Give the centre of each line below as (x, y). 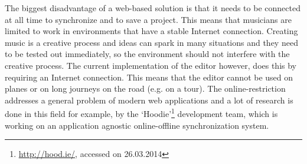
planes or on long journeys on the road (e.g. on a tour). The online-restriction (145, 88)
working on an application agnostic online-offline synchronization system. (137, 125)
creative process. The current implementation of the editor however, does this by (151, 65)
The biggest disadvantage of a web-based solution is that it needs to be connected (153, 8)
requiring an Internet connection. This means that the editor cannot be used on (149, 77)
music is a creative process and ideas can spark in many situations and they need (151, 42)
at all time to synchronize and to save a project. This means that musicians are (148, 19)
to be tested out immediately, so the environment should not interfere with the (147, 54)
